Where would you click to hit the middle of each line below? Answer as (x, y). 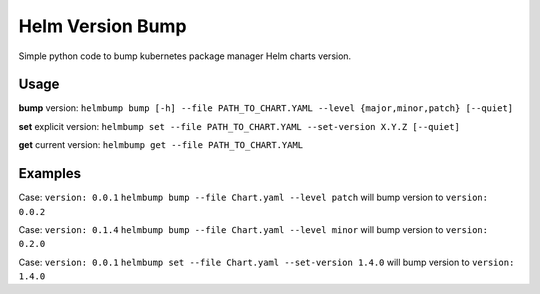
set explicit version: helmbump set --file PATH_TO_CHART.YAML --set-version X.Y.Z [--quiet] (239, 126)
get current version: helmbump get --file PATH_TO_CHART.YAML (161, 145)
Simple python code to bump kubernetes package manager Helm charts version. (185, 56)
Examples (50, 173)
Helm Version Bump (102, 26)
